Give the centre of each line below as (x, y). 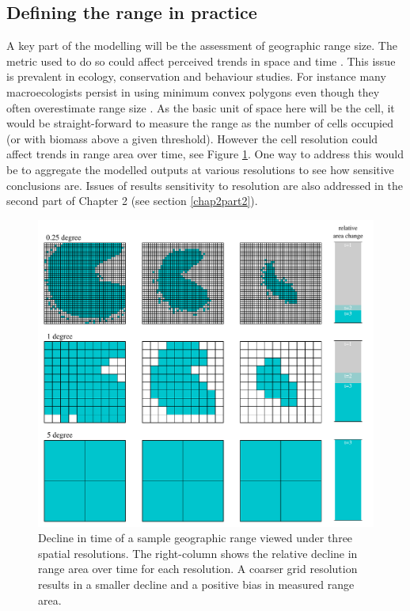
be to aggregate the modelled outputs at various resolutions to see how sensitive (200, 169)
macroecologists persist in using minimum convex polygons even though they (193, 91)
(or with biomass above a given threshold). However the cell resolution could (192, 138)
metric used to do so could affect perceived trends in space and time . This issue (201, 61)
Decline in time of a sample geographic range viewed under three (196, 538)
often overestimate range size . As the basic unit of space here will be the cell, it (201, 107)
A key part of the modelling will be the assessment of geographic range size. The (202, 46)
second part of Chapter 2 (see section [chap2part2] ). (132, 201)
